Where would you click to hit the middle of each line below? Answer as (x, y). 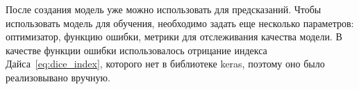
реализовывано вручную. (58, 77)
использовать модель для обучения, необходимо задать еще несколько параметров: (180, 23)
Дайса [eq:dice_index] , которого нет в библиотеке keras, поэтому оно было (165, 64)
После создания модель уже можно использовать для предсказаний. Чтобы (164, 9)
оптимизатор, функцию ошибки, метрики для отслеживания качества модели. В (174, 37)
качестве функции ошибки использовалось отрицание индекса (136, 50)
